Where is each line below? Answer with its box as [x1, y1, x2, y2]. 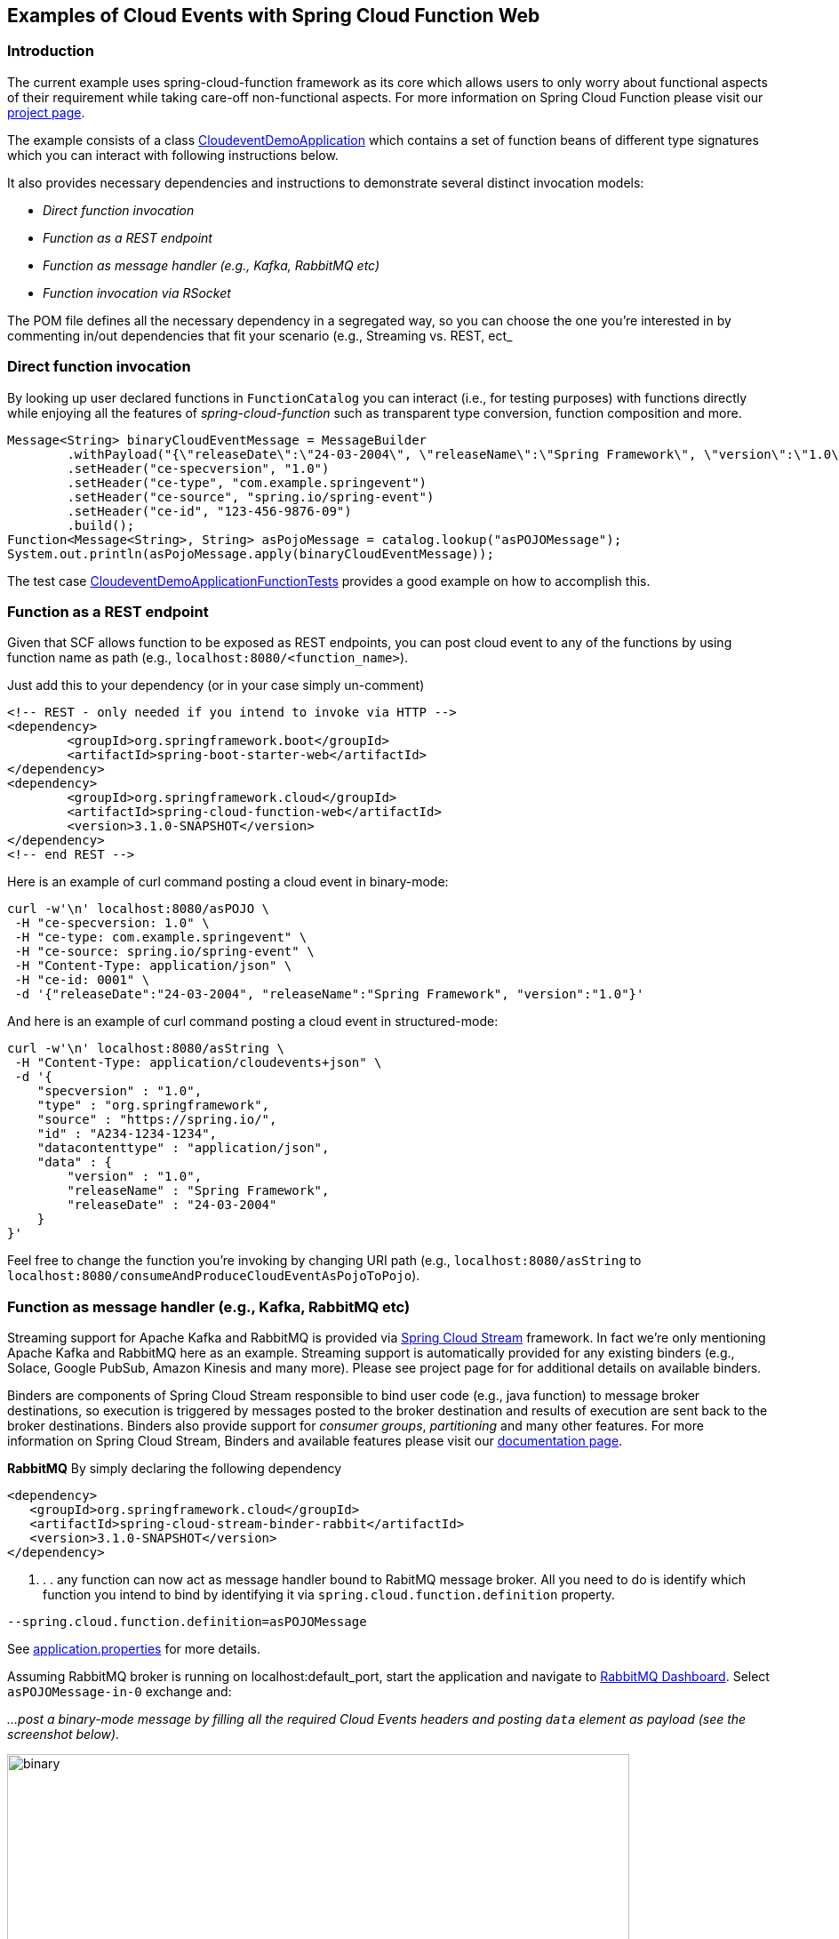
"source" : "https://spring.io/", [36, 1112, 277, 1127]
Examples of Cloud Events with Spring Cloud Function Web [7, 4, 540, 27]
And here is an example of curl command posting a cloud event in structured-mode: [7, 1014, 499, 1030]
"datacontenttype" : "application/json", [36, 1141, 330, 1156]
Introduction [7, 42, 94, 60]
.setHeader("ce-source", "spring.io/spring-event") [67, 489, 435, 504]
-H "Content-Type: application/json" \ [14, 958, 292, 974]
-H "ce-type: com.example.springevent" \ [14, 930, 308, 945]
